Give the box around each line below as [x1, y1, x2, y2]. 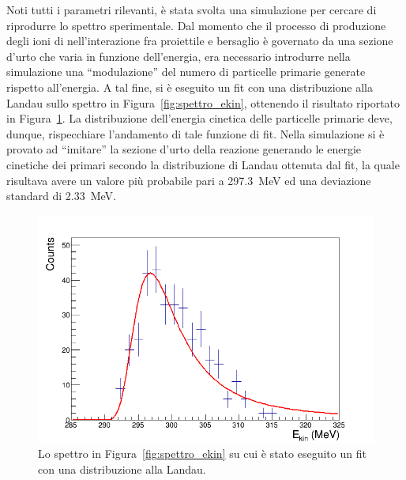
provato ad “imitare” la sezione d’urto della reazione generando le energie [6, 141, 362, 157]
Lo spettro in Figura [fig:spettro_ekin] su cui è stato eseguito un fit [38, 445, 367, 462]
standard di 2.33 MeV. [6, 187, 116, 204]
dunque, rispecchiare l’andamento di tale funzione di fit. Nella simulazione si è [6, 125, 385, 142]
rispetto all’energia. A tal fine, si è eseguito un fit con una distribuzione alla [6, 78, 374, 95]
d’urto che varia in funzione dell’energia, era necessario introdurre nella [6, 47, 351, 64]
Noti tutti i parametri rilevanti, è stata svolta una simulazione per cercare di [6, 2, 377, 17]
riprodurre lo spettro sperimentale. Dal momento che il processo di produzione [6, 17, 386, 33]
